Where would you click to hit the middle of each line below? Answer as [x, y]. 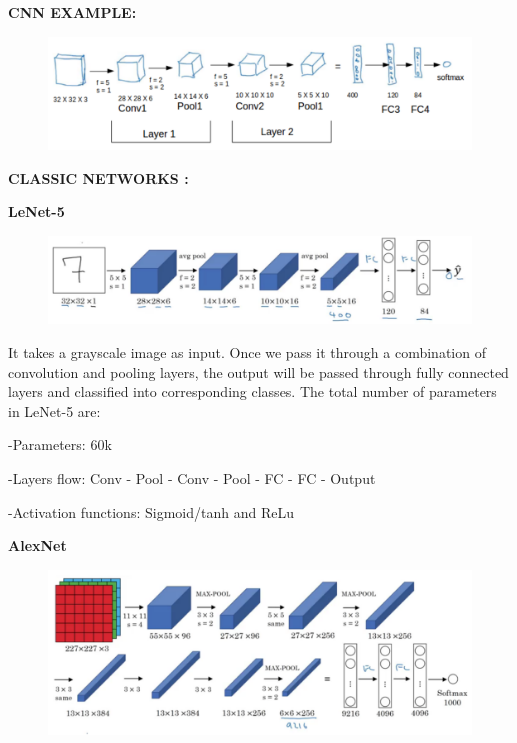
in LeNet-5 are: [54, 410]
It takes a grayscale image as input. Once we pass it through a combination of [247, 352]
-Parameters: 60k [60, 444]
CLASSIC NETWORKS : [98, 177]
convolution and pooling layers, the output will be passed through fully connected [258, 371]
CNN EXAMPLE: [72, 12]
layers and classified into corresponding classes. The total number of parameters [252, 391]
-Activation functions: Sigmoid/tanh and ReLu [151, 511]
